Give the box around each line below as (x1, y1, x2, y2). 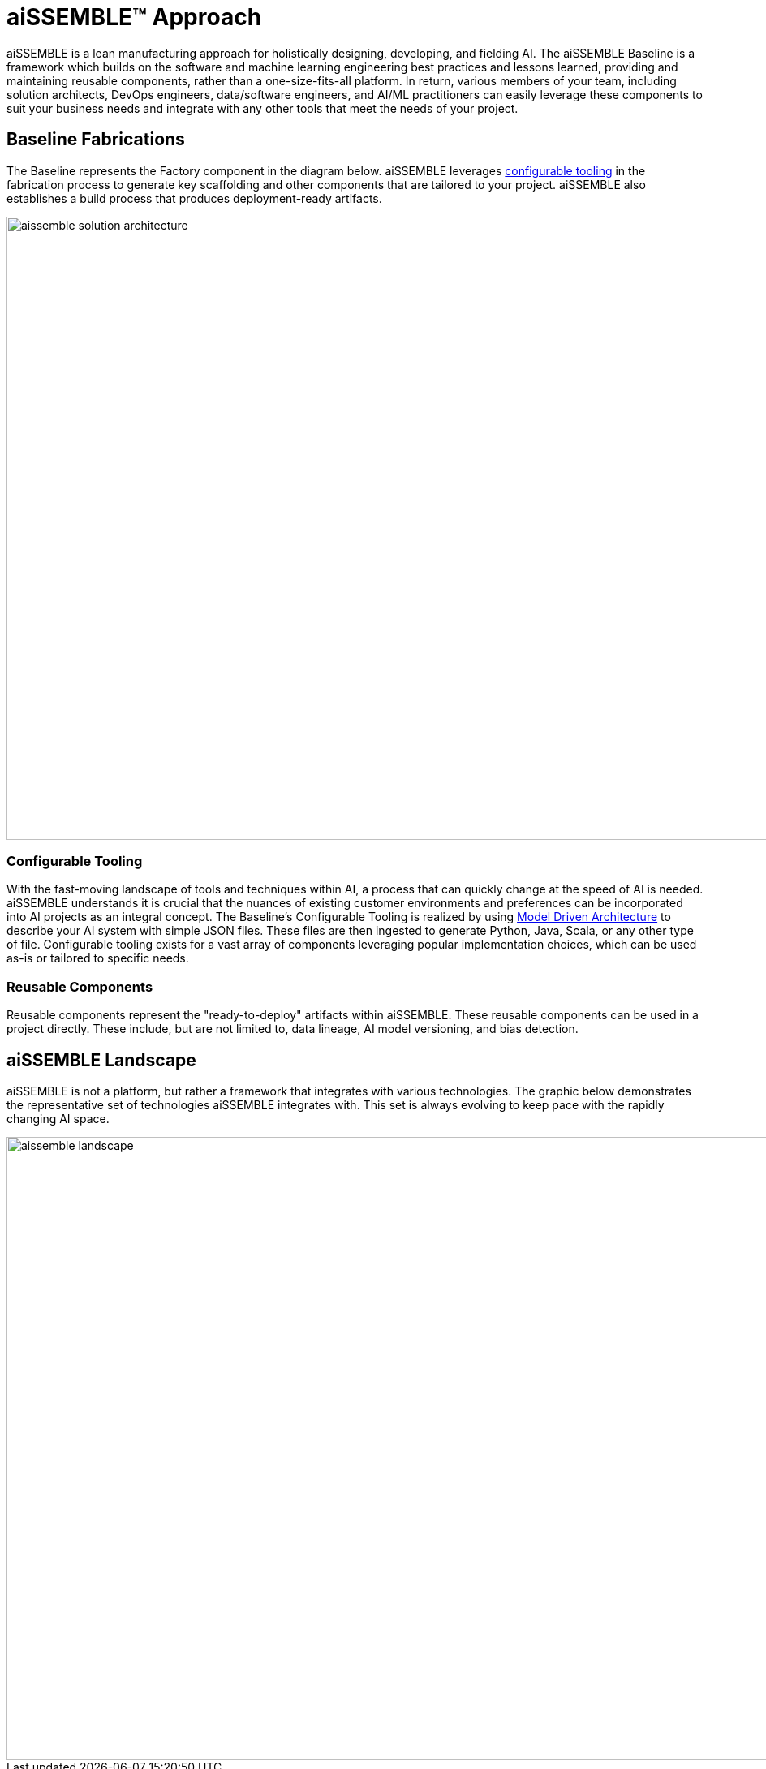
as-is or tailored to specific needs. (6, 951, 189, 966)
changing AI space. (6, 1111, 110, 1126)
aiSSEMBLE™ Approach (6, 3, 262, 31)
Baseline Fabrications (6, 129, 185, 150)
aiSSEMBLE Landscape (6, 1049, 196, 1070)
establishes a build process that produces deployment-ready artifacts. (6, 191, 382, 205)
